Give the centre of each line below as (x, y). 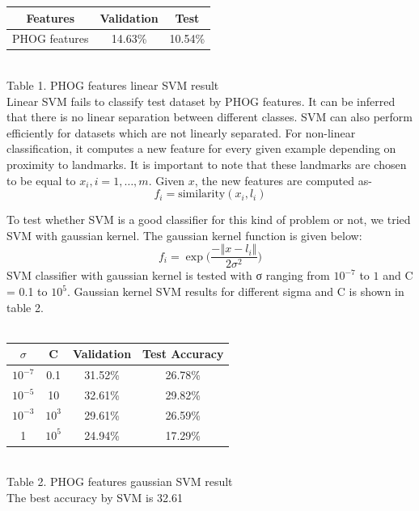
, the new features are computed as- (283, 180)
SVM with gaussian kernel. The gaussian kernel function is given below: (184, 235)
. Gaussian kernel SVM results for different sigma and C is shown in (235, 291)
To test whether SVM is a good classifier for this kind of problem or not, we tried (209, 220)
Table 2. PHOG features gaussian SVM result (120, 481)
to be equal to (41, 180)
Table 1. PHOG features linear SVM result (113, 85)
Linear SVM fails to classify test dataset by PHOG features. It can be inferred (201, 101)
